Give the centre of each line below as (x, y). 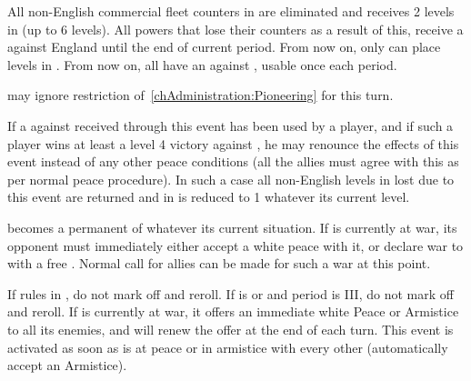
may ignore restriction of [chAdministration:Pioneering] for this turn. (200, 95)
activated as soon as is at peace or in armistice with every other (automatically (228, 347)
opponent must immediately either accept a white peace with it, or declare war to (235, 245)
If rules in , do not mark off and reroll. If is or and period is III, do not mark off (230, 293)
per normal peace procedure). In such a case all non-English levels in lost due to (231, 179)
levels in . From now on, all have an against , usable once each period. (202, 64)
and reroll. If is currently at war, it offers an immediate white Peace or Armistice (233, 311)
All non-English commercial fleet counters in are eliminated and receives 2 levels (231, 11)
